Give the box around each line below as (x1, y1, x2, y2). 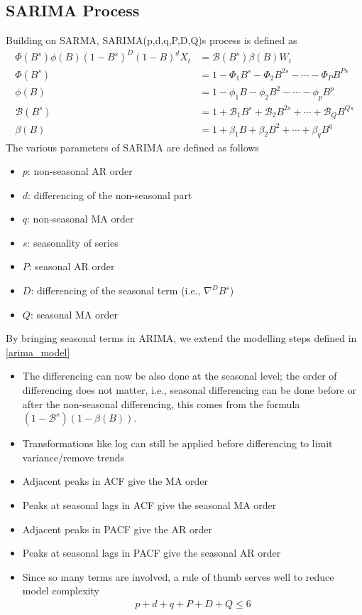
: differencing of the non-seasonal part (28, 187, 192, 202)
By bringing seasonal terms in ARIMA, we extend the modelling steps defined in (6, 331, 357, 346)
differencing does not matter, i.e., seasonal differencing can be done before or (22, 383, 356, 397)
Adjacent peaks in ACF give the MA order (22, 474, 209, 488)
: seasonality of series (27, 235, 119, 250)
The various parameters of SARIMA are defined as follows (6, 139, 259, 154)
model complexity (22, 583, 99, 598)
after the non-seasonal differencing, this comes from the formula (22, 396, 300, 411)
